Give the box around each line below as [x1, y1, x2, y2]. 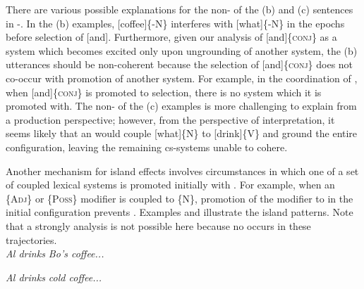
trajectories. [6, 232, 57, 247]
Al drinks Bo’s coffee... [6, 246, 104, 261]
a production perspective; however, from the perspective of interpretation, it [6, 112, 335, 127]
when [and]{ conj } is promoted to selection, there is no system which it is [6, 84, 322, 99]
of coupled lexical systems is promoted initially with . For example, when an [6, 177, 335, 192]
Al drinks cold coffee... [6, 269, 102, 284]
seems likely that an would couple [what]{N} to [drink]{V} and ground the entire [6, 126, 358, 141]
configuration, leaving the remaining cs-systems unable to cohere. [6, 139, 288, 154]
